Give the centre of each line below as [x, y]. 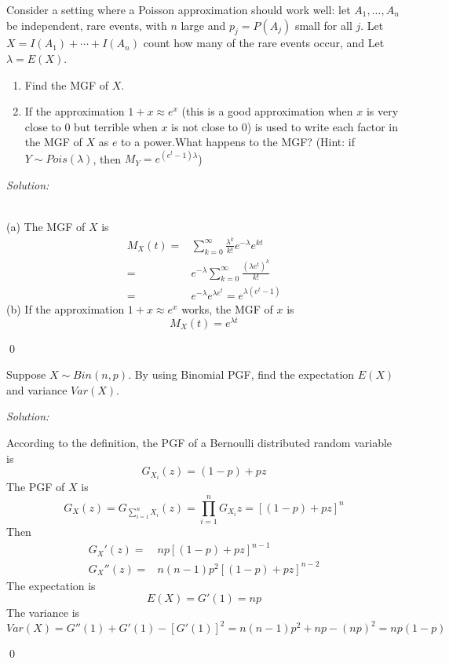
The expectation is [51, 585]
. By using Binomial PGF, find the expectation [241, 374]
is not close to [204, 126]
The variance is [43, 613]
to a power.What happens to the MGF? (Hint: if [238, 142]
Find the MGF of [67, 84]
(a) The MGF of [46, 227]
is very [382, 111]
